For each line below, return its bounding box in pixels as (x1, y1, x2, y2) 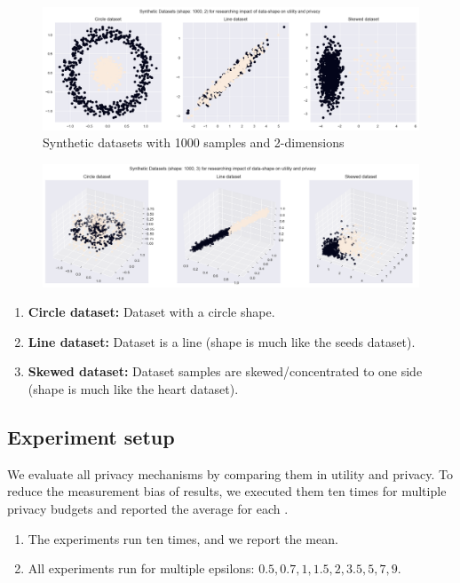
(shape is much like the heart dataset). (28, 379, 239, 398)
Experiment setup (7, 422, 175, 450)
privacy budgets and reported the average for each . (7, 499, 289, 517)
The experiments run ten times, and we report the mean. (28, 529, 338, 548)
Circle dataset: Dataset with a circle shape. (28, 303, 275, 321)
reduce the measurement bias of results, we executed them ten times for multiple (7, 482, 447, 500)
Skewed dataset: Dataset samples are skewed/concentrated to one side (28, 362, 423, 381)
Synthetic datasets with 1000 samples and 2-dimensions (43, 133, 345, 152)
